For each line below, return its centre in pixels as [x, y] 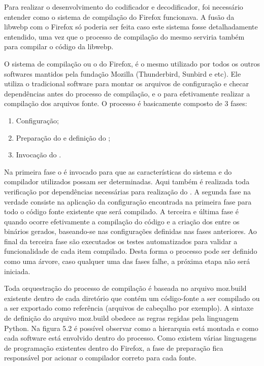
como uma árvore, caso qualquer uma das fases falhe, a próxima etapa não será [127, 261]
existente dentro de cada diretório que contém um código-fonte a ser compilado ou [132, 298]
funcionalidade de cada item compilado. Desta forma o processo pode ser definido [131, 251]
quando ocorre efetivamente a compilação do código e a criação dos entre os [122, 221]
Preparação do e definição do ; [63, 137]
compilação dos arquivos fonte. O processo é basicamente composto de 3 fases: [126, 103]
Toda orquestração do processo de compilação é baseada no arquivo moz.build [125, 288]
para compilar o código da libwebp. [59, 46]
